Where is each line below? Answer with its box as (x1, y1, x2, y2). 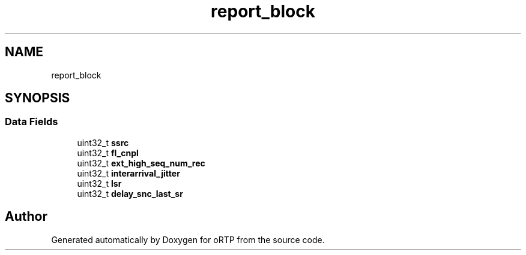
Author (5, 209, 47, 224)
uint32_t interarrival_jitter (77, 168, 180, 178)
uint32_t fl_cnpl (77, 147, 139, 158)
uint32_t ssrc (77, 137, 129, 148)
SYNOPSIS (5, 90, 70, 106)
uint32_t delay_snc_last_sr (77, 188, 183, 199)
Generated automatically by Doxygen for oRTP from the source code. (51, 234, 325, 245)
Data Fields (5, 116, 58, 128)
